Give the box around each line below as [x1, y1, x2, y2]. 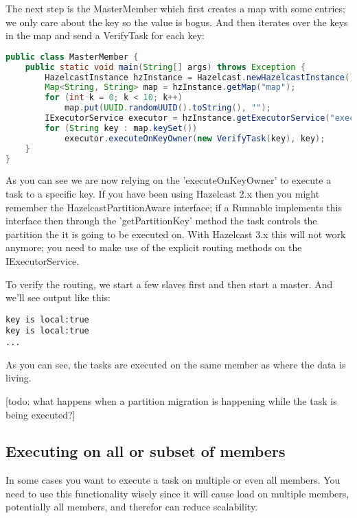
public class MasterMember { [5, 51, 139, 62]
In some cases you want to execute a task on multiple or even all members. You [5, 473, 341, 487]
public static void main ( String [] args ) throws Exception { [25, 62, 306, 72]
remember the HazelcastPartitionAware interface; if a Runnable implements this [5, 200, 343, 214]
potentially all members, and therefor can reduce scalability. [5, 499, 258, 514]
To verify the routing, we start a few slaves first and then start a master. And [5, 276, 333, 291]
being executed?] [5, 407, 76, 421]
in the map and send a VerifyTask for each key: [5, 28, 205, 43]
